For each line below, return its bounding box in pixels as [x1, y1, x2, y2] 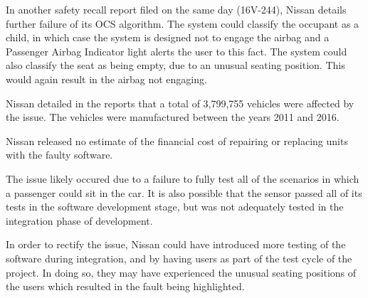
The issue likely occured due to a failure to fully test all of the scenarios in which [6, 171, 359, 186]
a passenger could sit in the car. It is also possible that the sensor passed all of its [6, 185, 362, 200]
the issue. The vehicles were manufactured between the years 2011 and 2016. [6, 110, 340, 124]
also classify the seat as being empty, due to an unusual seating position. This [6, 58, 345, 73]
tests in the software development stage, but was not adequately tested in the [6, 199, 344, 214]
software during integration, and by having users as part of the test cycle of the [6, 250, 352, 265]
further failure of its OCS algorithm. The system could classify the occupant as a [6, 16, 359, 31]
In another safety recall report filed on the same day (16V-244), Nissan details [6, 2, 347, 16]
